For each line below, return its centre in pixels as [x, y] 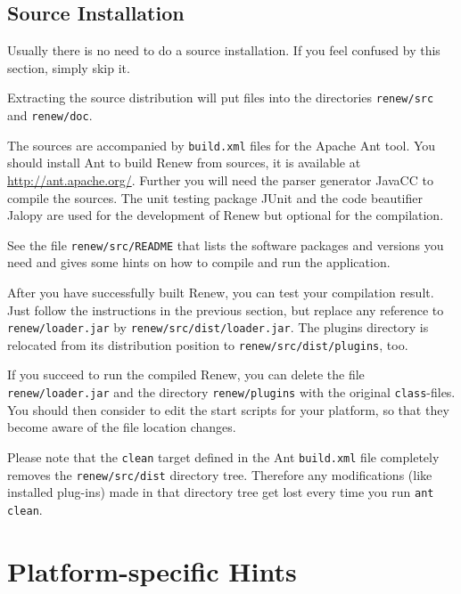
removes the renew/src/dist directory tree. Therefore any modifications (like [220, 474]
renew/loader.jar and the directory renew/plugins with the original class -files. [231, 392]
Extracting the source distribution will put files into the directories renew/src [221, 98]
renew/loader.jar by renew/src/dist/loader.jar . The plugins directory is [218, 327]
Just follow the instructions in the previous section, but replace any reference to [226, 309]
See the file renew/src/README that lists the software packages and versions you [226, 244]
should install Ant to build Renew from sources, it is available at [184, 163]
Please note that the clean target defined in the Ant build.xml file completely [223, 456]
